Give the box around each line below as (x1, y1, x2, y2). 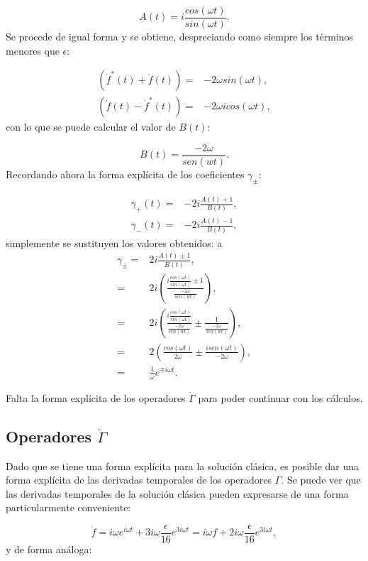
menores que (6, 43, 60, 58)
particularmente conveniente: (6, 500, 131, 515)
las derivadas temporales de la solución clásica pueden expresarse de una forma (6, 486, 349, 501)
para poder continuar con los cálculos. (198, 390, 363, 405)
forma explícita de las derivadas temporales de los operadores (6, 472, 272, 487)
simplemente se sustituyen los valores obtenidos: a (6, 235, 223, 250)
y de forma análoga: (6, 542, 92, 557)
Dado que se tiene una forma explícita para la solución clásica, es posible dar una (6, 458, 359, 473)
